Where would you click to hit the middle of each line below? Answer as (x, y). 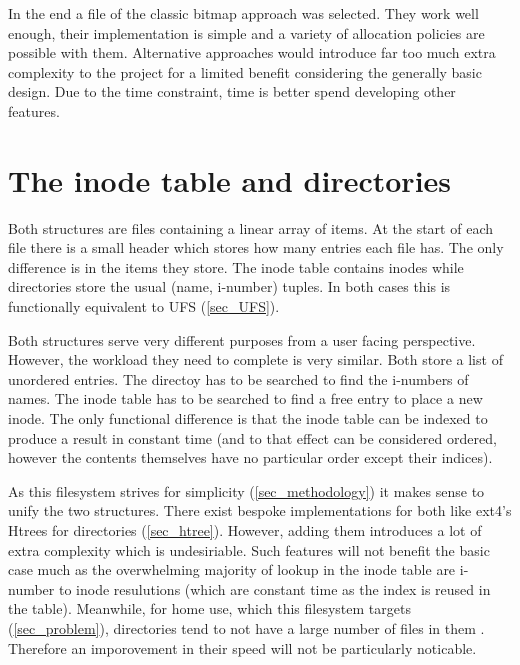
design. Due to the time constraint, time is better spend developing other (232, 91)
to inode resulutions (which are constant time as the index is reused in (274, 588)
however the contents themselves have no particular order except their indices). (250, 457)
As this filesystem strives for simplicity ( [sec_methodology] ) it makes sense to (246, 490)
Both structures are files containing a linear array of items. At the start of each (250, 227)
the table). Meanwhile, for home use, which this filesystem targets (209, 608)
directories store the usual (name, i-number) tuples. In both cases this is (229, 286)
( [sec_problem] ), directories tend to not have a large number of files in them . (246, 627)
